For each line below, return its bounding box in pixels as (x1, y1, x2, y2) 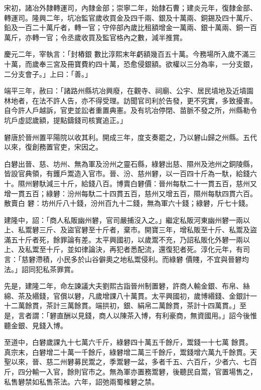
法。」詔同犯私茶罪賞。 (4, 264, 78, 274)
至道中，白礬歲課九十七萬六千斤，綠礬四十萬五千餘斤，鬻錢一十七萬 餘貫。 (4, 337, 252, 347)
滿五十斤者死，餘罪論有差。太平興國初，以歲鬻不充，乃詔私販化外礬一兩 (4, 234, 243, 244)
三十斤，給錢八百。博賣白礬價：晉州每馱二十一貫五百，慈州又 (53, 178, 257, 188)
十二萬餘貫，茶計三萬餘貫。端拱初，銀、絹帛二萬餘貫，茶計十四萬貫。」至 (4, 300, 246, 311)
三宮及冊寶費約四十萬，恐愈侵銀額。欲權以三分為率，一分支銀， (46, 58, 257, 69)
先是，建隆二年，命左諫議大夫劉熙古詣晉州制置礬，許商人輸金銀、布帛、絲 (4, 281, 250, 291)
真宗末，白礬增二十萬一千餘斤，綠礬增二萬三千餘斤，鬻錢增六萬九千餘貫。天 (4, 346, 257, 357)
